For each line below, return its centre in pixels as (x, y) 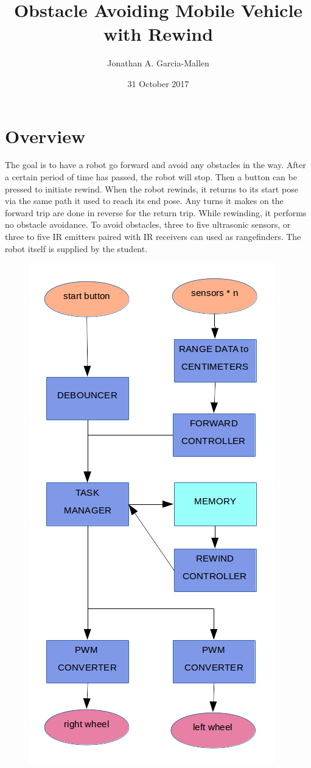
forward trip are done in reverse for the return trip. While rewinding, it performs (156, 212)
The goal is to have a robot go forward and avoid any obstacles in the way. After (155, 165)
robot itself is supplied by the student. (76, 248)
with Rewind (158, 34)
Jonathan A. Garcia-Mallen (158, 63)
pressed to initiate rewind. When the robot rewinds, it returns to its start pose (152, 188)
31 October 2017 (158, 83)
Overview (45, 136)
